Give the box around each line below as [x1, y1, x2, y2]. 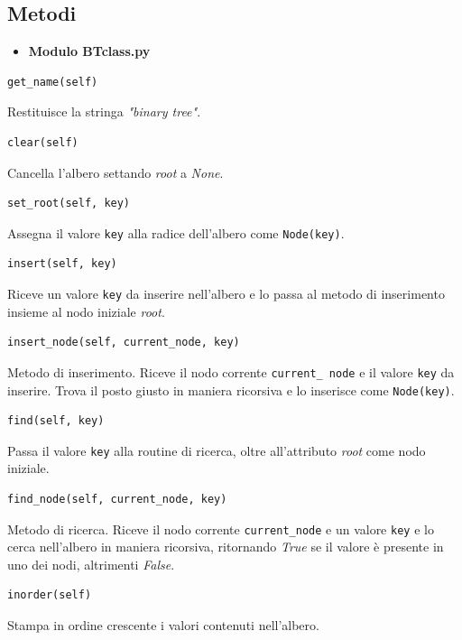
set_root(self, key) [7, 197, 131, 210]
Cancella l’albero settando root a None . [7, 162, 224, 181]
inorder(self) [7, 589, 92, 602]
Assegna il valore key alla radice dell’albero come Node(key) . [7, 223, 345, 242]
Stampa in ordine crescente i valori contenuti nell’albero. [7, 616, 319, 635]
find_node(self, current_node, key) [7, 493, 227, 506]
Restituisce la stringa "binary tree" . [7, 102, 201, 121]
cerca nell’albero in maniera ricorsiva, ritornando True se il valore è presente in [7, 537, 444, 556]
